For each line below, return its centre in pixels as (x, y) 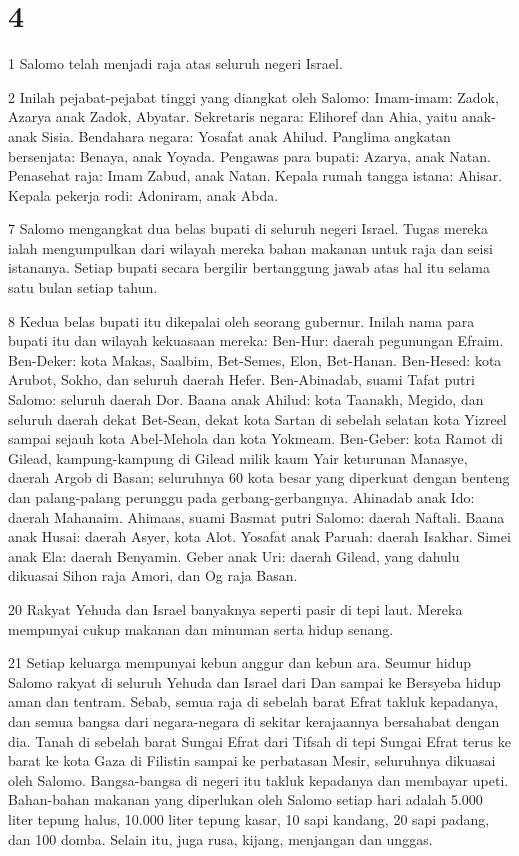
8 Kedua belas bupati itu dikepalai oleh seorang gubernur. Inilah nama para (241, 320)
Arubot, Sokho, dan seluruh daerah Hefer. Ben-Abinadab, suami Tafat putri (241, 379)
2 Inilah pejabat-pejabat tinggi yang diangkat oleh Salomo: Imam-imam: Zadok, (253, 96)
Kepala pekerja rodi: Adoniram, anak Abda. (143, 194)
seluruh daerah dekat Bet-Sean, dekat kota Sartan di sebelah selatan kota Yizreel (257, 418)
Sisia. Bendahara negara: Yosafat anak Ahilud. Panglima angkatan (246, 135)
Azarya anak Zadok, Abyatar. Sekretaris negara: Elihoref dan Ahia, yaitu (233, 116)
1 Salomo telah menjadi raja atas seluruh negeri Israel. (175, 63)
